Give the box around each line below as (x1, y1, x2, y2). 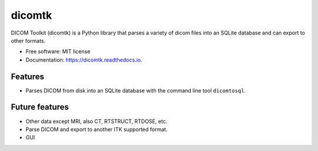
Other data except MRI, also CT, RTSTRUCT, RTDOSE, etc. (25, 118, 168, 125)
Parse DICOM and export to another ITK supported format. (25, 126, 168, 133)
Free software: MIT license (25, 48, 91, 55)
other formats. (11, 37, 46, 44)
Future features (11, 102, 69, 112)
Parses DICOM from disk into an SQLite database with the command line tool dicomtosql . (25, 87, 246, 94)
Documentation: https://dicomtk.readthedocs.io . (25, 56, 143, 63)
